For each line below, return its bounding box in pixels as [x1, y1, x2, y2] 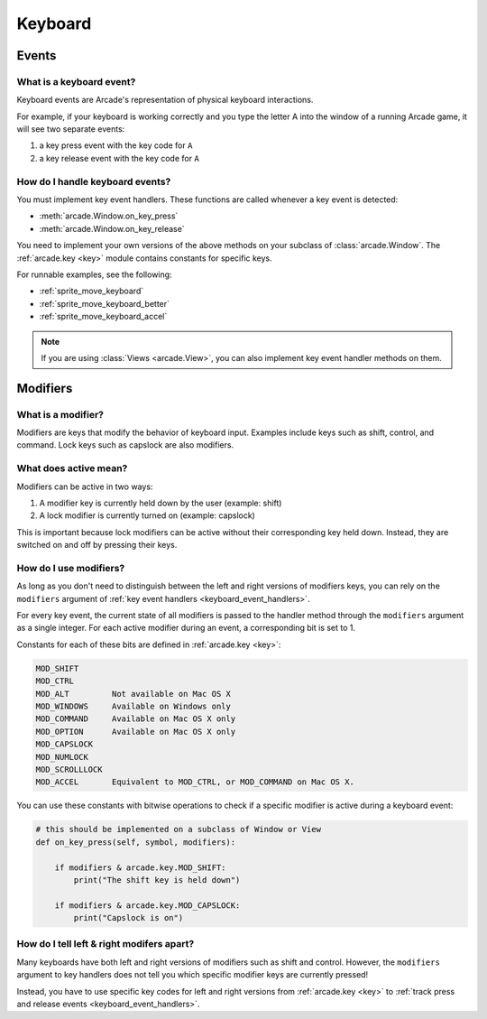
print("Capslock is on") [73, 912, 184, 923]
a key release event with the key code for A [39, 153, 200, 163]
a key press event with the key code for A [39, 140, 193, 151]
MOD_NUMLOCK [35, 752, 89, 762]
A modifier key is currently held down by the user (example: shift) [39, 497, 282, 508]
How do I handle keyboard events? [16, 175, 171, 188]
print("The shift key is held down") [73, 875, 241, 885]
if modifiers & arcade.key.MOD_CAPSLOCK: [54, 900, 241, 911]
